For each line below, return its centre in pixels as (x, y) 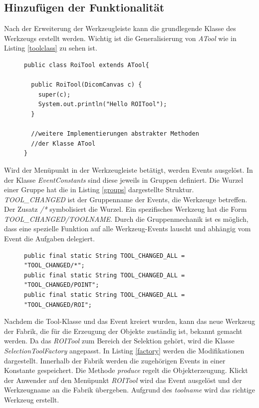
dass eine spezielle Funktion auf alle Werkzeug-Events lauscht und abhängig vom (128, 229)
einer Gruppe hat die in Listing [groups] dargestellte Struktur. (99, 189)
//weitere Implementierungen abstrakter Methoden (115, 134)
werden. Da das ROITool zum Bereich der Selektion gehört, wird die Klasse (119, 341)
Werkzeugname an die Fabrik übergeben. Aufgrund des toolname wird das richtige (129, 390)
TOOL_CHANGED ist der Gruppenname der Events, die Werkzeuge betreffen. (126, 199)
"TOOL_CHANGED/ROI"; (58, 305)
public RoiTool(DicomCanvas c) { (87, 85)
